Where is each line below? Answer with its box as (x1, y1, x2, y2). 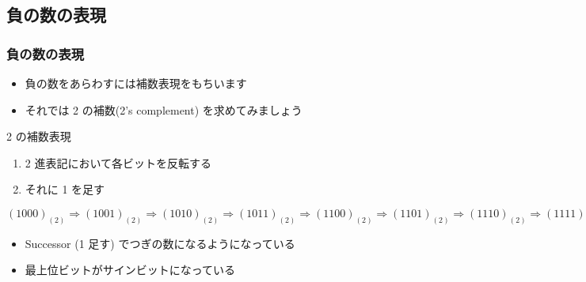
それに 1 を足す (25, 181, 105, 197)
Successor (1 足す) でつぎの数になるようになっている (25, 235, 295, 251)
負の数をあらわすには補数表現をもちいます (25, 75, 247, 91)
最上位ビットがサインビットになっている (25, 261, 236, 278)
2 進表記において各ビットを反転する (25, 154, 212, 171)
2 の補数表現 (6, 128, 71, 145)
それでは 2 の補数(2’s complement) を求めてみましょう (25, 101, 303, 118)
